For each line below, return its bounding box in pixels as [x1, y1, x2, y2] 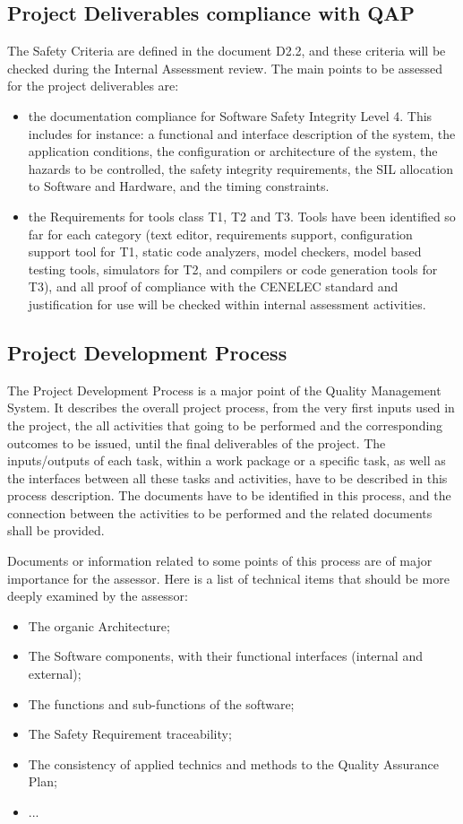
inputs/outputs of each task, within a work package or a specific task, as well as [7, 451, 446, 470]
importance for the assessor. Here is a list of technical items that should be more [7, 568, 450, 587]
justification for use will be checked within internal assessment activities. [28, 294, 426, 313]
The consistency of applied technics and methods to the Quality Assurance [28, 754, 440, 773]
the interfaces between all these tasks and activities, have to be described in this [7, 468, 448, 487]
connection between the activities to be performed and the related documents [7, 503, 433, 522]
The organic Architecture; [28, 616, 170, 635]
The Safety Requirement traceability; [28, 724, 232, 743]
